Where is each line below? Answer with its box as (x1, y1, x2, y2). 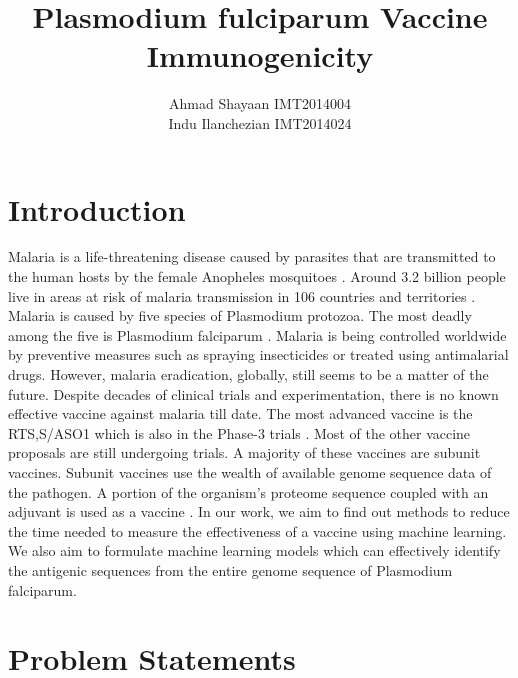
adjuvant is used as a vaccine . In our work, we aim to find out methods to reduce (8, 501, 510, 522)
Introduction (8, 188, 186, 229)
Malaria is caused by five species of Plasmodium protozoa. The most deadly (8, 305, 472, 326)
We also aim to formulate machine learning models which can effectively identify (8, 540, 501, 561)
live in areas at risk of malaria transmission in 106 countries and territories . (8, 285, 476, 306)
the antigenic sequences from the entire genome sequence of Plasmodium (8, 559, 453, 580)
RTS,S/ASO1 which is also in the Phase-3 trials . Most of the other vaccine (8, 422, 471, 443)
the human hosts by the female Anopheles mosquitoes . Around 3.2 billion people (8, 266, 506, 287)
